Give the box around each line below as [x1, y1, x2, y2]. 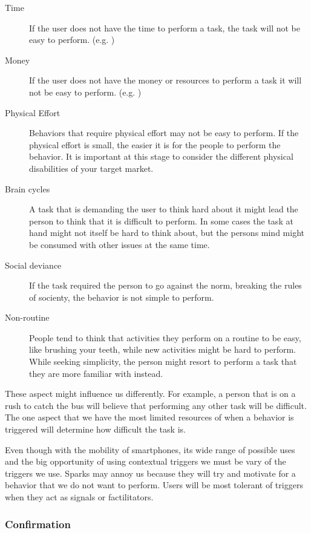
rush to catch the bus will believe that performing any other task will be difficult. [5, 399, 307, 411]
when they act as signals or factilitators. [5, 491, 154, 503]
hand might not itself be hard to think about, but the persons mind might [29, 226, 304, 239]
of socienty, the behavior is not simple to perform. [29, 290, 214, 303]
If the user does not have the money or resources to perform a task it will [29, 74, 302, 87]
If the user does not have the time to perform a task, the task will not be [29, 21, 300, 34]
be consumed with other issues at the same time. [29, 238, 210, 250]
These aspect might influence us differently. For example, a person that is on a [5, 387, 296, 400]
